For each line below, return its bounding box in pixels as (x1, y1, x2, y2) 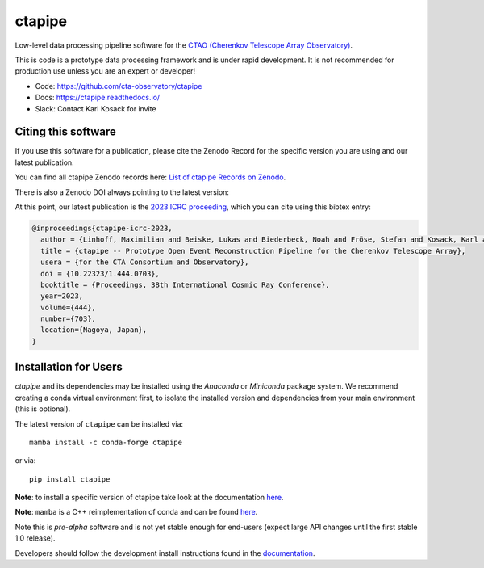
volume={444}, (40, 303, 97, 312)
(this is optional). (15, 404, 71, 414)
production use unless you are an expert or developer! (15, 66, 196, 76)
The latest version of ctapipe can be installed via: (15, 419, 184, 428)
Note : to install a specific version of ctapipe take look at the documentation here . (15, 493, 284, 503)
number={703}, (40, 314, 97, 323)
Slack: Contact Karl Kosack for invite (35, 103, 156, 113)
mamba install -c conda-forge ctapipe (29, 437, 183, 447)
